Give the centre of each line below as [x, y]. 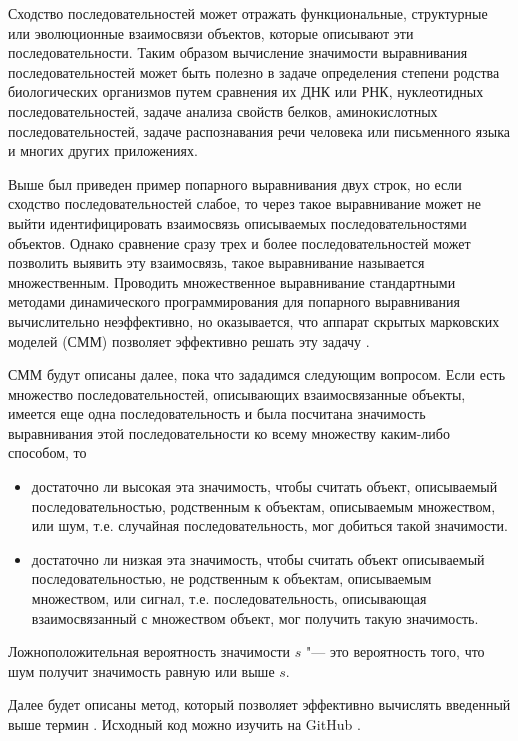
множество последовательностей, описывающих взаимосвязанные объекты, [237, 393]
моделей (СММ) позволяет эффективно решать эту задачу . [189, 340]
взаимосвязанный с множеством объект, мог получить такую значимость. [255, 617]
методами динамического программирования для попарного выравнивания [234, 301]
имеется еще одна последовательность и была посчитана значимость [217, 413]
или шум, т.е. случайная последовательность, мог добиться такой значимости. [269, 525]
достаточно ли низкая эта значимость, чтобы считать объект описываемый [258, 558]
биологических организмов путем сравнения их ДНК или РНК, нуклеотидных [246, 91]
